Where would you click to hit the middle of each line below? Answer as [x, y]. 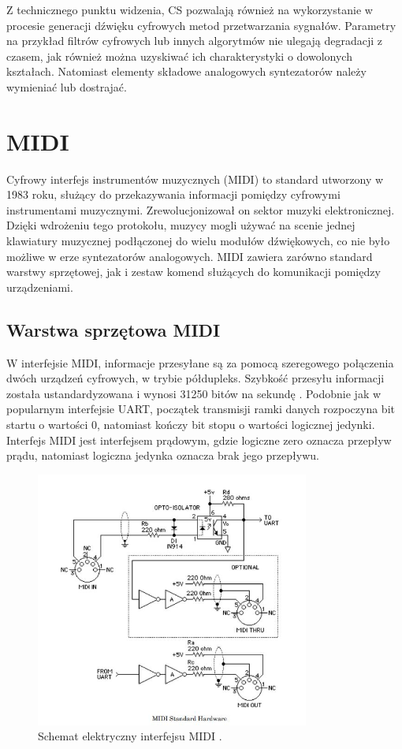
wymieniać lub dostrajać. [67, 86]
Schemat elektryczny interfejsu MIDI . [130, 736]
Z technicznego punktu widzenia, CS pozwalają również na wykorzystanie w [190, 9]
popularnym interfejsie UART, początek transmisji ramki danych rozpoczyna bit [201, 409]
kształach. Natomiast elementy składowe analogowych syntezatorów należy [186, 71]
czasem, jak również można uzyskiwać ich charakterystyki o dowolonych [179, 56]
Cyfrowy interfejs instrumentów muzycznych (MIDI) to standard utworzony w [195, 179]
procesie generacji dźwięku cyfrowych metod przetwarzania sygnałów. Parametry [201, 25]
